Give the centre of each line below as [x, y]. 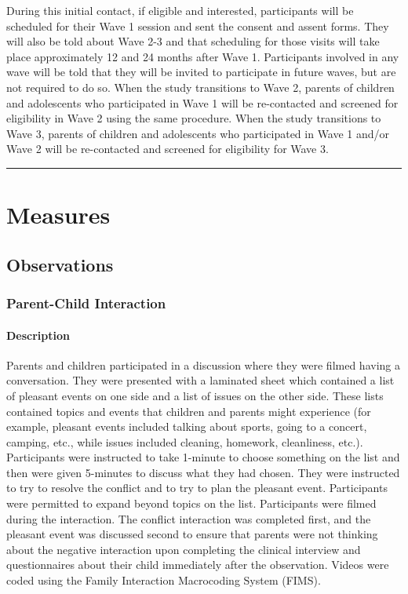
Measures [58, 215]
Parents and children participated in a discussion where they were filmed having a [203, 364]
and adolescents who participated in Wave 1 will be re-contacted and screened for [202, 102]
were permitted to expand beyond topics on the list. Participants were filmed [191, 503]
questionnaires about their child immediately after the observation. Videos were [198, 565]
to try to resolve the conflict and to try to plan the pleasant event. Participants [197, 488]
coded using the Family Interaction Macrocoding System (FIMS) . [164, 580]
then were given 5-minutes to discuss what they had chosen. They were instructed [203, 472]
